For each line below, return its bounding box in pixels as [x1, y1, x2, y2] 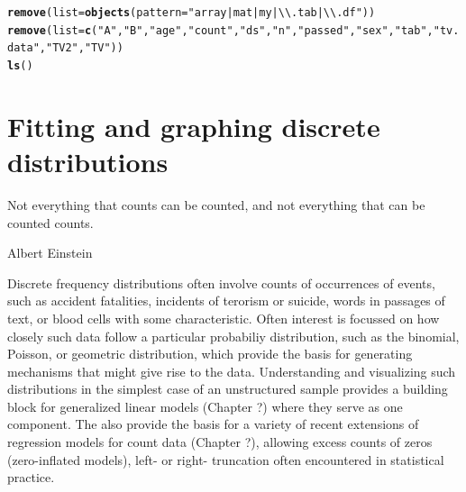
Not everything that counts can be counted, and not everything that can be [7, 195, 425, 214]
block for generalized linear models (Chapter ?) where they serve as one [7, 396, 403, 415]
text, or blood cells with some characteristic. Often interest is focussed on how [7, 308, 440, 327]
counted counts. [7, 213, 94, 232]
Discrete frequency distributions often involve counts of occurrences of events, [7, 273, 435, 292]
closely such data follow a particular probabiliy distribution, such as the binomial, [7, 326, 460, 345]
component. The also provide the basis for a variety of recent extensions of [7, 415, 419, 433]
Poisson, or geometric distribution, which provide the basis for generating [7, 344, 413, 363]
